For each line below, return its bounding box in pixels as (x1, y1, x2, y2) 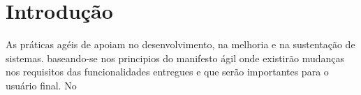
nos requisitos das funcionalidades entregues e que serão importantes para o (6, 64, 329, 79)
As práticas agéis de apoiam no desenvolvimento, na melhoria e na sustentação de (6, 37, 355, 52)
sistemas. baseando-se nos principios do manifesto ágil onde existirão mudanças (6, 50, 344, 65)
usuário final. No (6, 78, 77, 92)
